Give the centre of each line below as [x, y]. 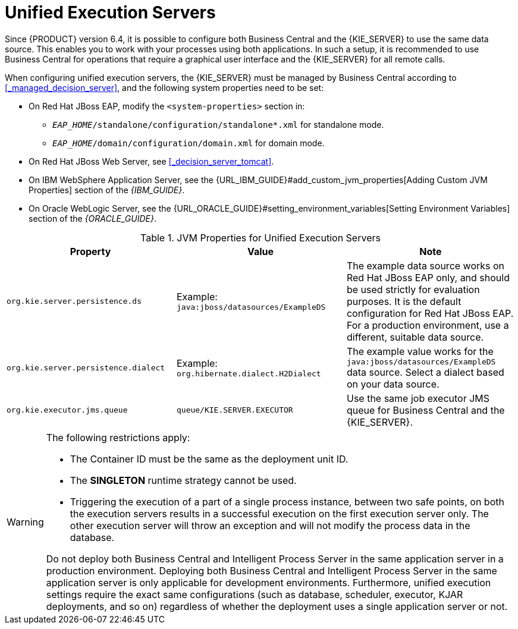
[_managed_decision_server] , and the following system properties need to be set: [164, 87]
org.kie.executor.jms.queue [67, 410]
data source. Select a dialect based [425, 372]
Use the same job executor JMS [418, 398]
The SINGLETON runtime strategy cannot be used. [183, 480]
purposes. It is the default [404, 301]
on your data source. [393, 384]
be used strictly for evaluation [413, 289]
